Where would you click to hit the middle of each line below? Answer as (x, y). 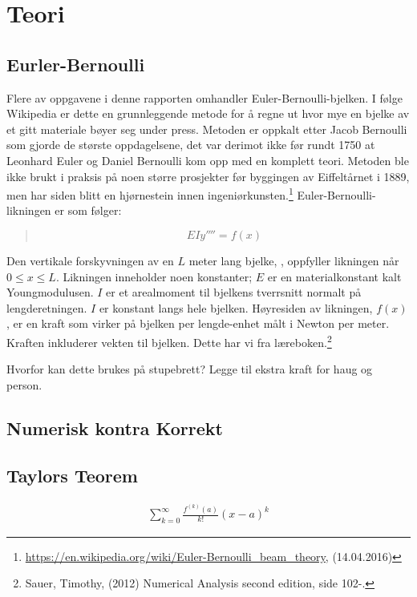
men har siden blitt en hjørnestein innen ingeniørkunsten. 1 (150, 194)
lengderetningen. (47, 307)
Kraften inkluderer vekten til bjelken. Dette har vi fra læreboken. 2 (169, 341)
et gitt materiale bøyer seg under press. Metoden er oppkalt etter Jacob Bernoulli (207, 129)
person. (24, 384)
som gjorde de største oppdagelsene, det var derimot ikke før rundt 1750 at (191, 145)
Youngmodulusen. (50, 292)
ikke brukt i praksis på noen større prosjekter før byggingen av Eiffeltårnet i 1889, (208, 176)
